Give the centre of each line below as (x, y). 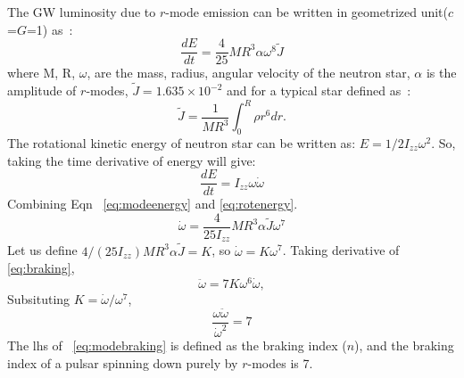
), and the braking (404, 345)
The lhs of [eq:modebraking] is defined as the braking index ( (177, 345)
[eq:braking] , (41, 268)
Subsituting (39, 298)
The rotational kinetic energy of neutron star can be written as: (182, 142)
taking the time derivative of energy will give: (132, 160)
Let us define (42, 250)
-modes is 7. (280, 362)
